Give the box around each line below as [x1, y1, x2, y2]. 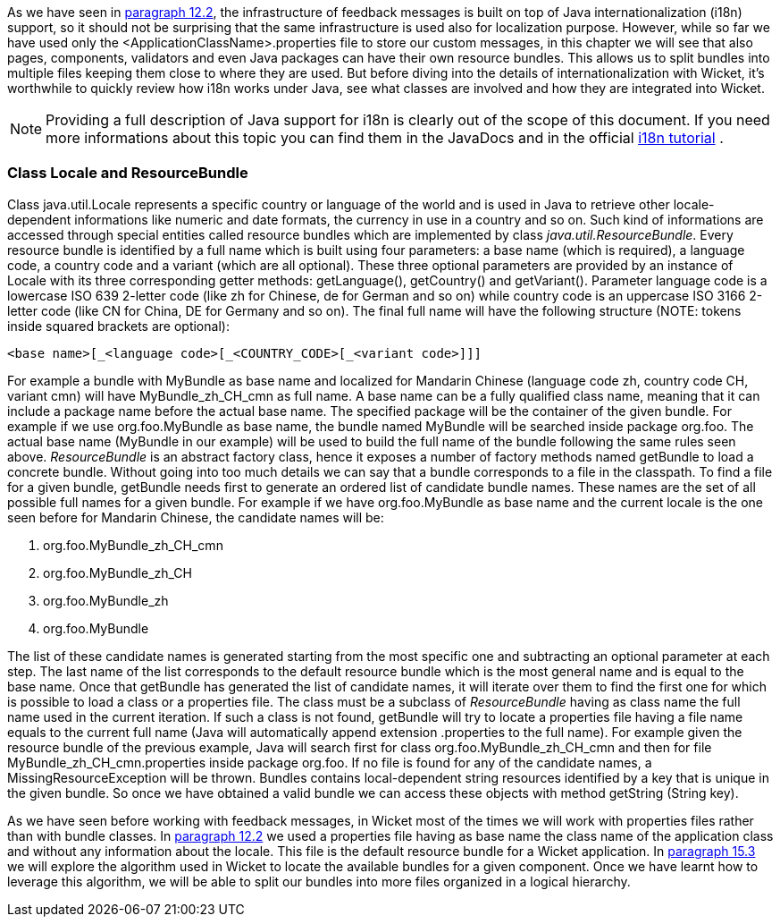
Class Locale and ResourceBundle [7, 164, 248, 182]
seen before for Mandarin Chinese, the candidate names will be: [7, 509, 384, 525]
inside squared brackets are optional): [7, 318, 230, 334]
